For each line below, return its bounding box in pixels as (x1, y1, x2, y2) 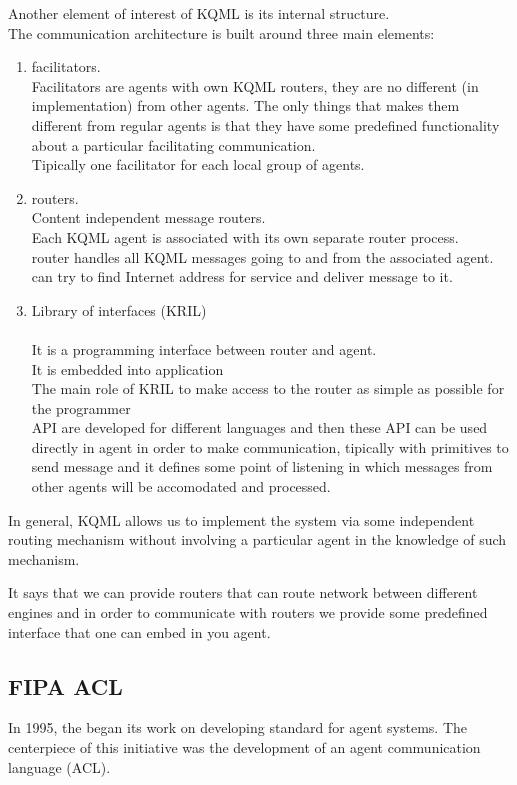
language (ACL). (8, 756, 111, 777)
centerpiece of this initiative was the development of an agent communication (8, 737, 481, 758)
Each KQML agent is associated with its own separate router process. (31, 226, 459, 247)
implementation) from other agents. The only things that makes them (31, 95, 460, 116)
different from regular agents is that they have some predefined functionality (31, 114, 500, 135)
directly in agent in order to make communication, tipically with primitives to (31, 436, 509, 457)
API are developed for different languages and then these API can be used (31, 417, 488, 438)
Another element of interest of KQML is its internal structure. (8, 3, 390, 23)
